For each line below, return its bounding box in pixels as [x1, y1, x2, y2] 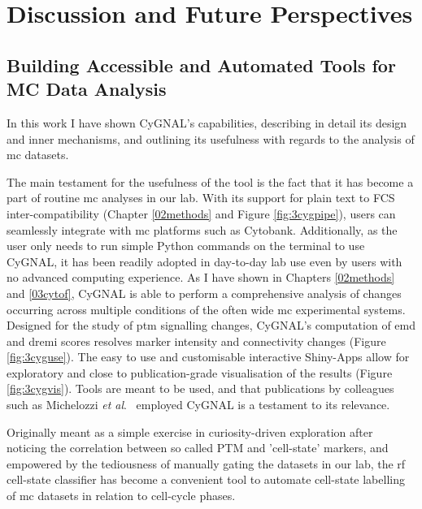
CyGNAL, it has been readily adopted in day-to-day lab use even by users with [7, 252, 402, 270]
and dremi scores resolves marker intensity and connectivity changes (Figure [7, 332, 386, 349]
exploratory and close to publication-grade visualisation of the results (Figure [7, 364, 393, 381]
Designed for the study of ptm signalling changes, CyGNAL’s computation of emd [7, 317, 416, 334]
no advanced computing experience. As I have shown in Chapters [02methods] [7, 269, 395, 286]
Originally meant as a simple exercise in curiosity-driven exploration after [7, 423, 373, 440]
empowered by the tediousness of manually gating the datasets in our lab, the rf [7, 455, 406, 472]
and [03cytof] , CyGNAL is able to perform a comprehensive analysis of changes [7, 284, 402, 301]
